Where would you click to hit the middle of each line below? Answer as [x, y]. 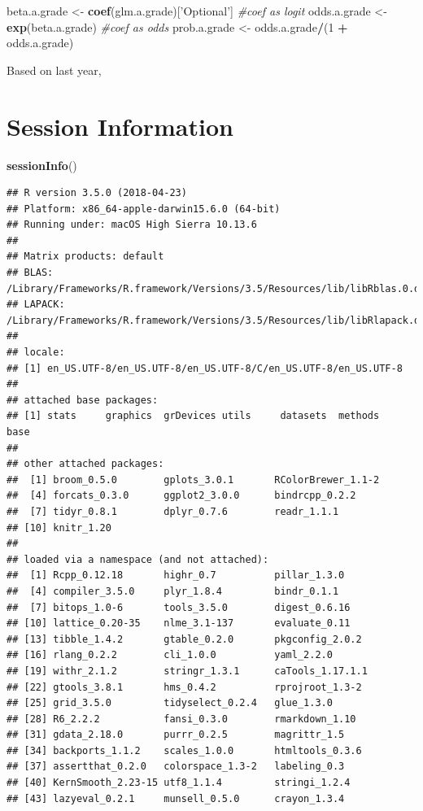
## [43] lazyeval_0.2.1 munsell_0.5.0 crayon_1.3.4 [176, 798]
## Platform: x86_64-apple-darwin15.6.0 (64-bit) [144, 209]
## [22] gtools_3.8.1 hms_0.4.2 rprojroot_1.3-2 [184, 687]
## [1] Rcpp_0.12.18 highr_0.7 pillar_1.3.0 [176, 576]
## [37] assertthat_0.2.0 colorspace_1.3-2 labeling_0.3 [176, 767]
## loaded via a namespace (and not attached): [138, 559]
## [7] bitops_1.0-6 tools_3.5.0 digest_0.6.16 [179, 607]
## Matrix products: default [85, 257]
